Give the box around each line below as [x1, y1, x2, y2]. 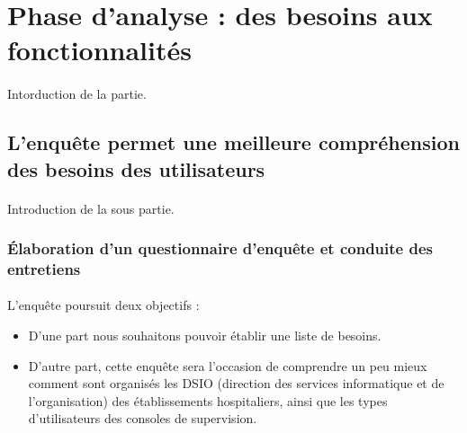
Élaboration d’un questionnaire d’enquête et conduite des [7, 237, 433, 260]
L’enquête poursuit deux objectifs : [7, 296, 200, 314]
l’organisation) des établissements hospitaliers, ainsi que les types [28, 391, 388, 410]
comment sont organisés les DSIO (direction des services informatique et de [28, 374, 445, 393]
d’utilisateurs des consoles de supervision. [28, 409, 257, 428]
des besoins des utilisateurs [7, 155, 265, 182]
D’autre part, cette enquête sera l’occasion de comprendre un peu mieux [28, 356, 427, 375]
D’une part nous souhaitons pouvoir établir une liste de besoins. [28, 326, 382, 345]
